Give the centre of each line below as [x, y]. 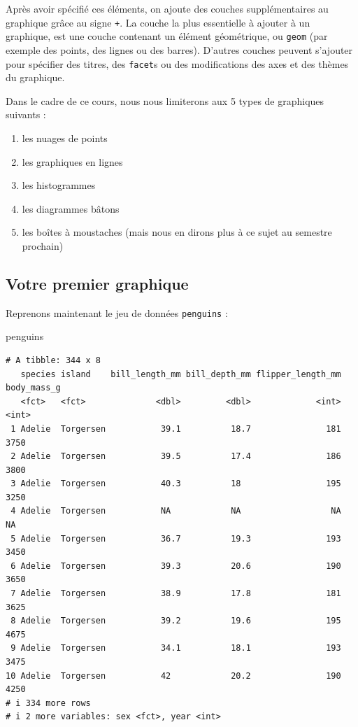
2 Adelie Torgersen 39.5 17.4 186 [176, 457]
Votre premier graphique [97, 283]
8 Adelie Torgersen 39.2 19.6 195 [176, 621]
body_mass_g [33, 388]
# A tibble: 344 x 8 [53, 360]
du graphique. [35, 77]
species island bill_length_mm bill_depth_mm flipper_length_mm [181, 374]
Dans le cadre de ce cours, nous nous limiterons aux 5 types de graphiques [165, 100]
